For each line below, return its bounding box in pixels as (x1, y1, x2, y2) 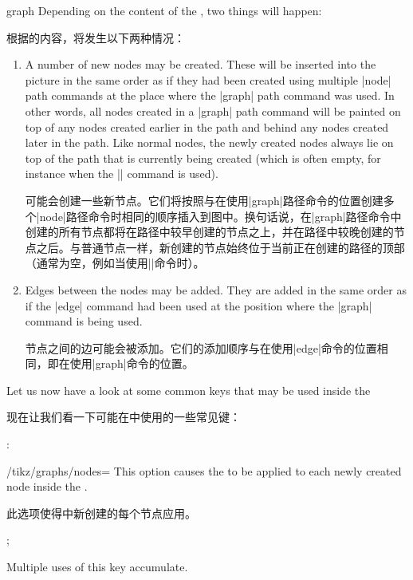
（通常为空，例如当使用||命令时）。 (25, 254, 205, 271)
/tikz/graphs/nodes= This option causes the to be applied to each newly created (6, 462, 402, 479)
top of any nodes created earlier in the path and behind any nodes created (25, 118, 389, 135)
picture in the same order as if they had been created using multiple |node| (25, 71, 391, 88)
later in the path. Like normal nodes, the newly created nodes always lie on (25, 134, 394, 151)
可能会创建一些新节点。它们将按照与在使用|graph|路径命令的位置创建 (25, 191, 383, 208)
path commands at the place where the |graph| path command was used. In (25, 87, 395, 104)
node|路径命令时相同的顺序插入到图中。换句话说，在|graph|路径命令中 (39, 207, 402, 224)
